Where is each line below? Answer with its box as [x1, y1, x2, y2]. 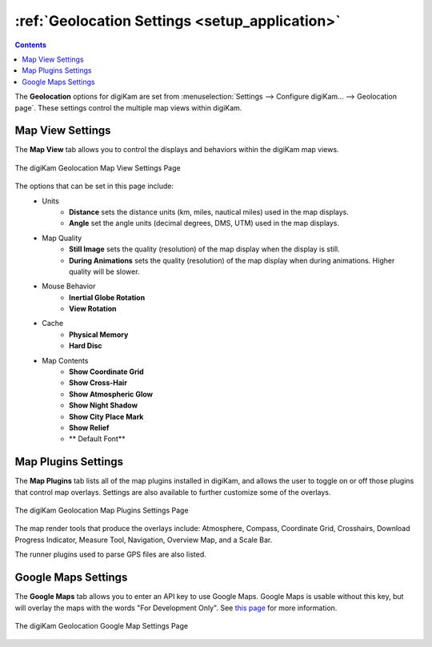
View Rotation [69, 304, 117, 314]
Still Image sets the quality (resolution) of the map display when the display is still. [69, 244, 340, 254]
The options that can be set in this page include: [14, 181, 174, 191]
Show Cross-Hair [69, 378, 128, 388]
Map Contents [42, 356, 89, 365]
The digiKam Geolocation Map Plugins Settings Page [14, 505, 189, 516]
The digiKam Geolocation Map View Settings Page [14, 163, 181, 172]
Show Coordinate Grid [69, 367, 144, 376]
